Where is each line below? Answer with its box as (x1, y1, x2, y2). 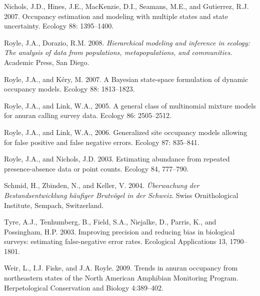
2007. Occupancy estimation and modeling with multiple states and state (4, 10, 228, 21)
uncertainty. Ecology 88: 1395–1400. (4, 20, 114, 31)
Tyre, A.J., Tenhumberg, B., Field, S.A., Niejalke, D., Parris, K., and (4, 216, 216, 227)
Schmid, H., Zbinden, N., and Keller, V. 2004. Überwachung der (4, 180, 199, 190)
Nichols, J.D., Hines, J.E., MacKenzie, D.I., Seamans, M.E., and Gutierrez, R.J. (4, 1, 249, 11)
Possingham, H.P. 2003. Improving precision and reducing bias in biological (4, 226, 235, 236)
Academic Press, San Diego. (4, 56, 89, 67)
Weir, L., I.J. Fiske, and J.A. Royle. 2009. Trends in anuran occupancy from (4, 262, 238, 273)
